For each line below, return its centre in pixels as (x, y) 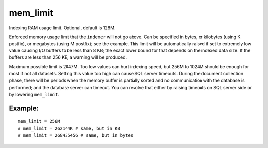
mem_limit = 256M (39, 122)
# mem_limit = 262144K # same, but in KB (69, 128)
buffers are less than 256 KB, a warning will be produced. (68, 57)
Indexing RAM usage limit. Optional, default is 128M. (63, 28)
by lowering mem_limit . (34, 95)
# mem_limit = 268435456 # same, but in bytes (76, 135)
